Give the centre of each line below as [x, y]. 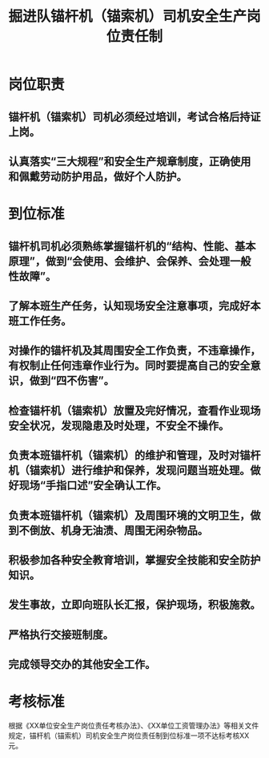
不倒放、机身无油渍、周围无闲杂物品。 [113, 530]
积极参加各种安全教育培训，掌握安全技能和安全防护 [134, 559]
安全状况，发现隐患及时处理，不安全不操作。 [119, 426]
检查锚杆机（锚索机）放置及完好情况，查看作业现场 [134, 410]
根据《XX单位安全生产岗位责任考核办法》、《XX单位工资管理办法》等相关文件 [134, 726]
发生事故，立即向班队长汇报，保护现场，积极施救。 [134, 605]
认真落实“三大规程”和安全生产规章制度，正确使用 [130, 161]
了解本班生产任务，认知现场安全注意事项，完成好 [129, 306]
